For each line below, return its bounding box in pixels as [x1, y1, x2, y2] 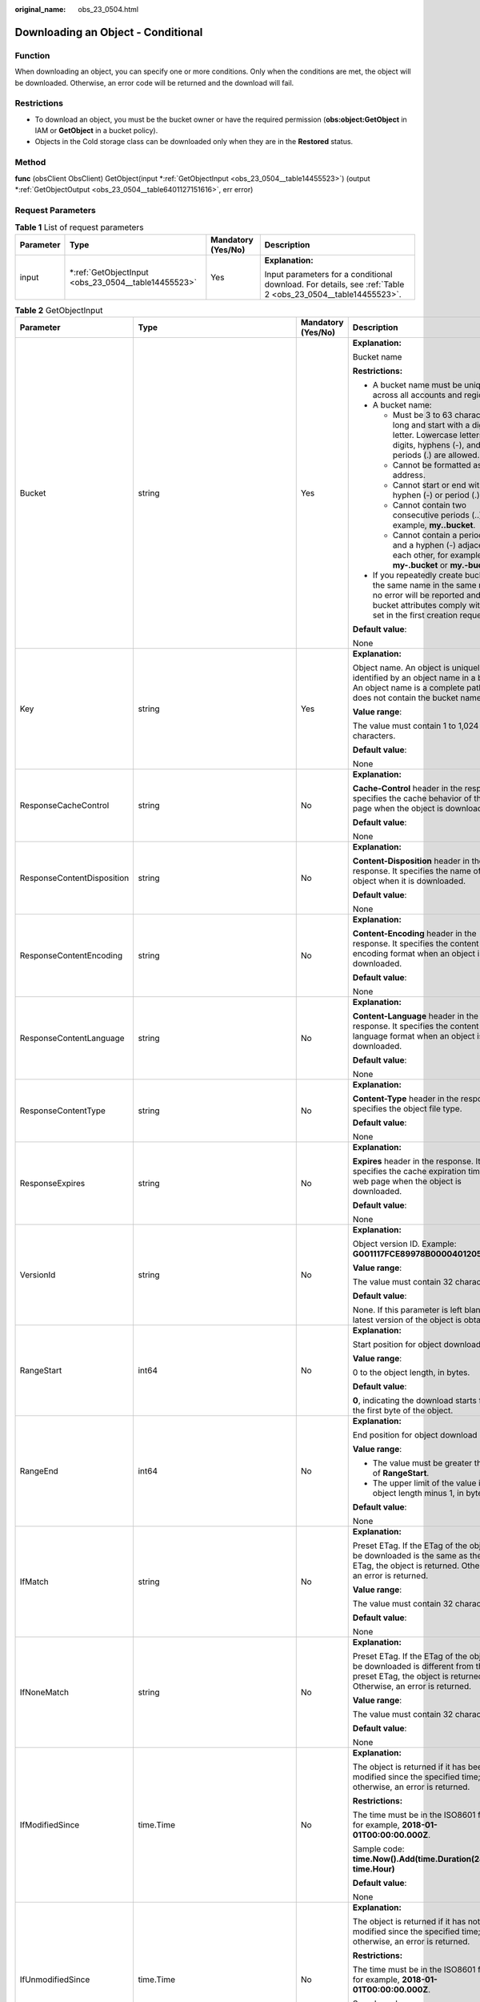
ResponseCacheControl [19, 799, 110, 810]
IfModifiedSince [19, 1819, 80, 1830]
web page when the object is [352, 1176, 462, 1187]
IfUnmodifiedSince [19, 1974, 90, 1985]
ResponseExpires [19, 1177, 86, 1188]
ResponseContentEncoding [19, 950, 123, 961]
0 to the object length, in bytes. [352, 1366, 470, 1377]
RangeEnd [19, 1465, 59, 1477]
